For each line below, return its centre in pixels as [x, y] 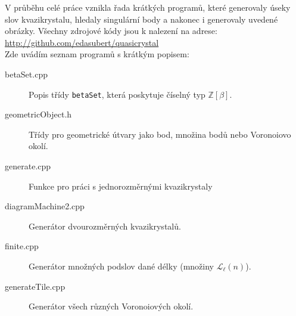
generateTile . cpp [35, 286]
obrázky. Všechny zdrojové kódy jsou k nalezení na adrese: [111, 31]
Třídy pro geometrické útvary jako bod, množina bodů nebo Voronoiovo [160, 134]
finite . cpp [22, 246]
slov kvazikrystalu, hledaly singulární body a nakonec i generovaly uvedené [141, 19]
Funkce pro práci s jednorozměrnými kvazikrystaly [121, 186]
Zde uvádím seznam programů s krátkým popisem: [97, 54]
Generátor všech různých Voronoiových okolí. [111, 306]
